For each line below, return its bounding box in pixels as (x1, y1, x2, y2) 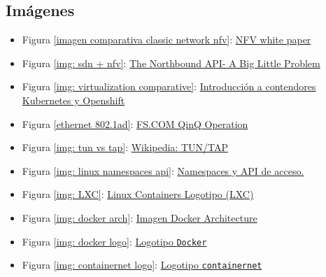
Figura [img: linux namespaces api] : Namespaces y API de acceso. (22, 163, 304, 178)
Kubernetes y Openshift (22, 92, 125, 107)
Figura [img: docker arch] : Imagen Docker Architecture (22, 210, 257, 225)
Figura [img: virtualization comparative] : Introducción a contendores (22, 79, 316, 94)
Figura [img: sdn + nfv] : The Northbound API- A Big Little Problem (22, 55, 320, 70)
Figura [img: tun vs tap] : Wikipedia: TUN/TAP (22, 140, 228, 155)
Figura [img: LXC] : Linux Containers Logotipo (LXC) (22, 187, 254, 201)
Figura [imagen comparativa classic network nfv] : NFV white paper (22, 32, 311, 47)
